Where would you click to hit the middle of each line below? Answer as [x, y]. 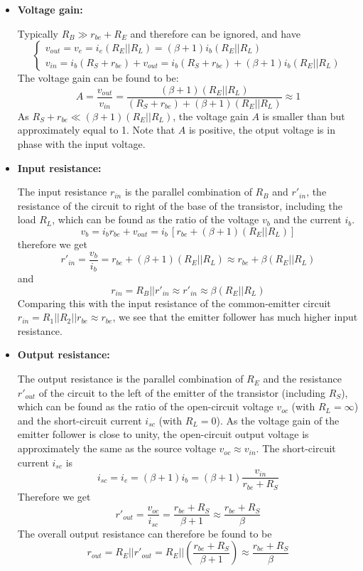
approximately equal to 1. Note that [96, 130]
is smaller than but [304, 116]
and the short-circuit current [80, 420]
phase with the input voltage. [81, 144]
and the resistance [303, 379]
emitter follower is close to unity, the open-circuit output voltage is [163, 434]
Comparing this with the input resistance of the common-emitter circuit [174, 303]
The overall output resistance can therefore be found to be [145, 533]
